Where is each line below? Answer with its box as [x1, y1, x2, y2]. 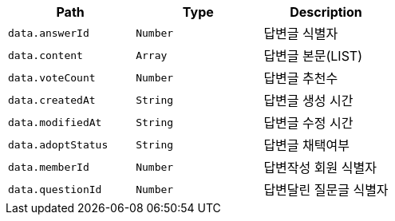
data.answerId [8, 26, 89, 39]
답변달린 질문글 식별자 [263, 182, 389, 198]
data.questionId [8, 183, 102, 195]
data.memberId [8, 160, 89, 173]
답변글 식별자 [263, 26, 338, 41]
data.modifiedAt [8, 116, 102, 128]
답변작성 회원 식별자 [263, 160, 377, 176]
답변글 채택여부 [263, 137, 350, 153]
